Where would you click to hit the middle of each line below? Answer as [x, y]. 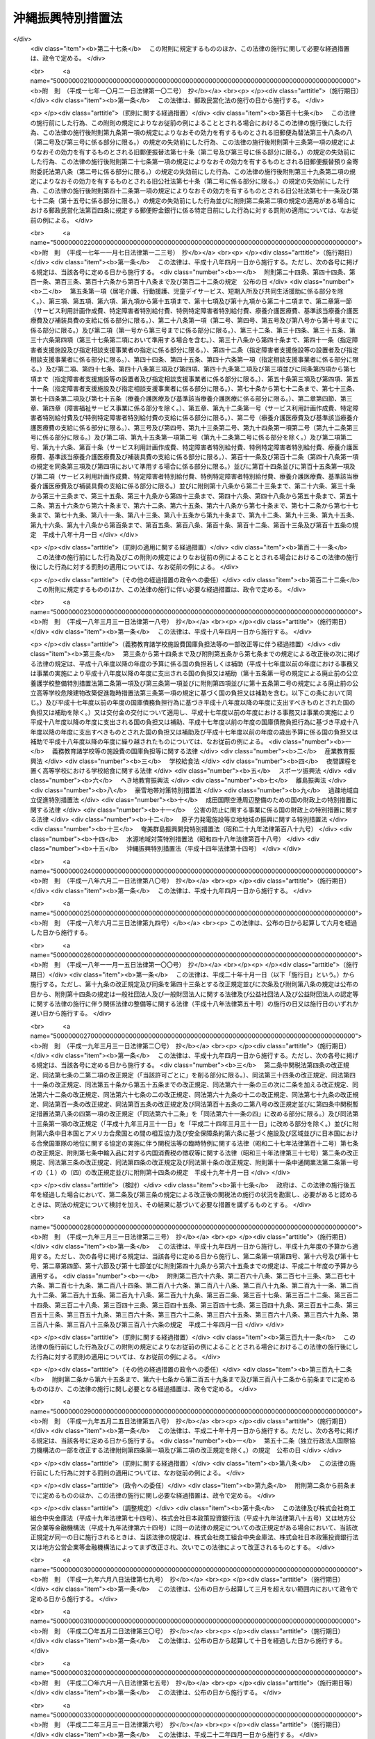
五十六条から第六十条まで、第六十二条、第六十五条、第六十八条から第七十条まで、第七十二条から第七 [200, 505]
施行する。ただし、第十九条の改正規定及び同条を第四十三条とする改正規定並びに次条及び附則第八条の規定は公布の [194, 984]
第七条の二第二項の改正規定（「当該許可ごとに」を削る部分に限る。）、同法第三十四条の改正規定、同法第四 [205, 1075]
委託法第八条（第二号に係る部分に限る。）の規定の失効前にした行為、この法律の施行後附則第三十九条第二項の [193, 171]
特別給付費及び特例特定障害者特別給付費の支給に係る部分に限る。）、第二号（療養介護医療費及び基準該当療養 [197, 418]
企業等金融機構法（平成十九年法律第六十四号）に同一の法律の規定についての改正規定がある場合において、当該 [194, 1528]
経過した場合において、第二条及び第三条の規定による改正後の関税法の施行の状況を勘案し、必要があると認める [200, 1195]
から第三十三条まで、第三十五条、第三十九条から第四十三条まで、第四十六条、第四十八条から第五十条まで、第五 [191, 496]
